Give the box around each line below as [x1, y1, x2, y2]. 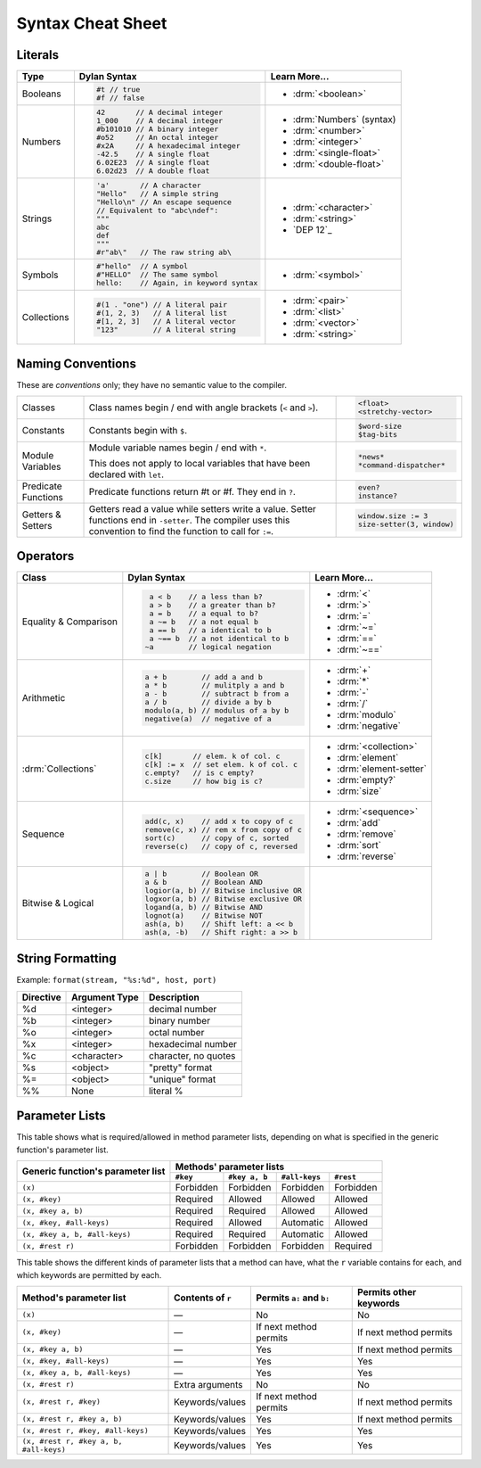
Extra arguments [174, 1378, 243, 1390]
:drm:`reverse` [337, 850, 396, 862]
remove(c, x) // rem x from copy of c [144, 825, 303, 835]
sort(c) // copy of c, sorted [144, 834, 289, 843]
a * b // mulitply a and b [144, 680, 285, 690]
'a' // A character [96, 180, 202, 190]
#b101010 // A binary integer [96, 124, 219, 134]
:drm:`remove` [337, 828, 396, 840]
